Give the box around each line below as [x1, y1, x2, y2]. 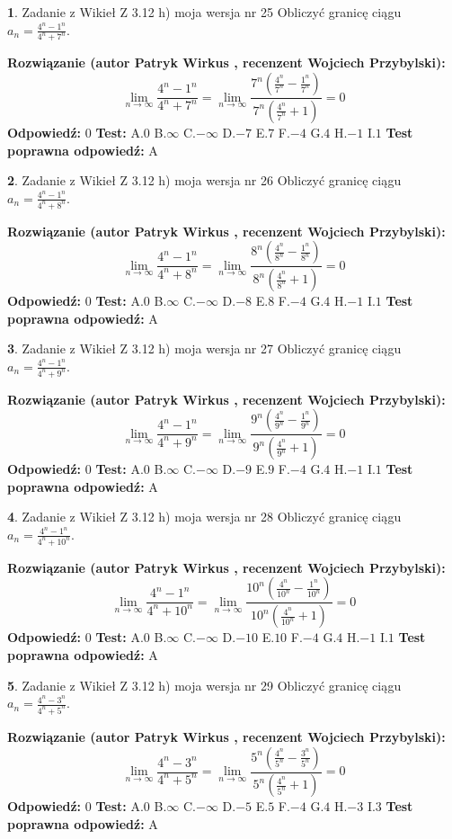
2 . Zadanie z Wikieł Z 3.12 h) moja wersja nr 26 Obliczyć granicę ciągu [7, 171, 402, 190]
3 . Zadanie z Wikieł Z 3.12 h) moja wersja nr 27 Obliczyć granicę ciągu [7, 339, 402, 358]
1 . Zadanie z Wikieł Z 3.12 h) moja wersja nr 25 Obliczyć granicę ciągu [7, 3, 402, 21]
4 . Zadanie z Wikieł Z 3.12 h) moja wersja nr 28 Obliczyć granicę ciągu [7, 507, 402, 526]
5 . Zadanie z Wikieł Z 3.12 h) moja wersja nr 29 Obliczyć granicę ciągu [7, 675, 402, 694]
